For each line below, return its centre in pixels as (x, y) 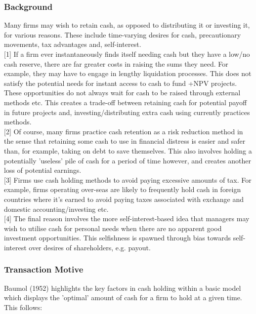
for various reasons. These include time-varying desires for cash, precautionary (123, 34)
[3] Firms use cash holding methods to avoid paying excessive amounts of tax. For (128, 179)
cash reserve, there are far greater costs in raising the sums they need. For (116, 63)
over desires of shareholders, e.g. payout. (90, 247)
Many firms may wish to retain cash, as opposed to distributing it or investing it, (127, 25)
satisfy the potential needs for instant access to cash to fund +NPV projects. (121, 83)
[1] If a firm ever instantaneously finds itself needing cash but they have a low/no (127, 54)
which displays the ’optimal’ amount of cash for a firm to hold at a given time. (123, 297)
